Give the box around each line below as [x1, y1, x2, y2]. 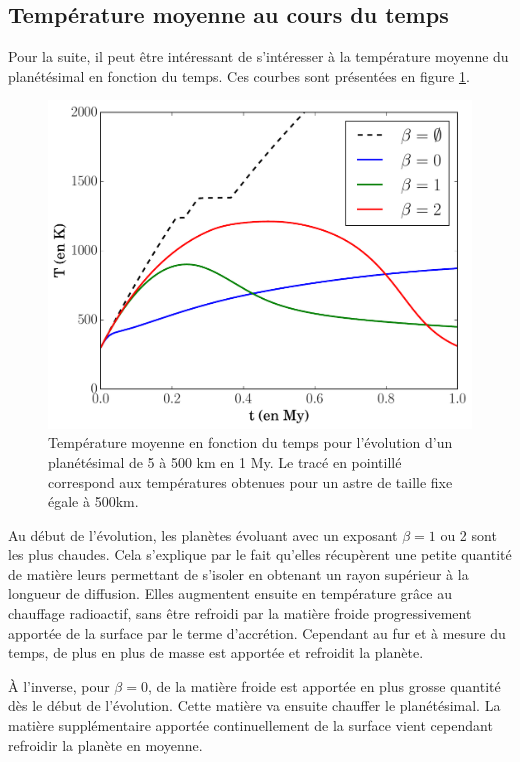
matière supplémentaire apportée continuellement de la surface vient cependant [8, 715, 493, 736]
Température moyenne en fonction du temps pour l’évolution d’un [48, 432, 453, 453]
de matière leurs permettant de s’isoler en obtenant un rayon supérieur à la [8, 563, 469, 584]
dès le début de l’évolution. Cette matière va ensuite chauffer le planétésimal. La [8, 695, 501, 716]
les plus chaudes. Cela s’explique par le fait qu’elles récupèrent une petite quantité [8, 544, 512, 565]
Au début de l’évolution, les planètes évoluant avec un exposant [8, 524, 398, 545]
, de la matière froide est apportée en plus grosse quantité [147, 675, 501, 696]
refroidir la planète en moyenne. [8, 734, 203, 755]
